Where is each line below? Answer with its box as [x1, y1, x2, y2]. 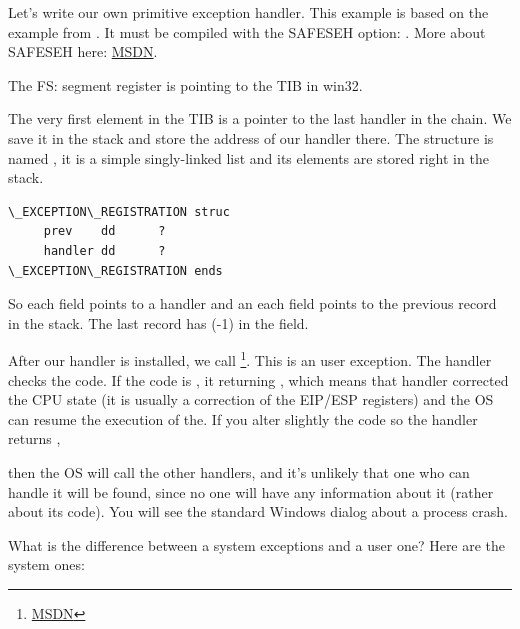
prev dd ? [43, 224, 166, 239]
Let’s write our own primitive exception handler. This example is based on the [8, 2, 489, 22]
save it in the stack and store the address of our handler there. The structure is [8, 127, 494, 148]
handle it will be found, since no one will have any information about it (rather [8, 481, 494, 502]
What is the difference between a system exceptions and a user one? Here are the [8, 534, 506, 555]
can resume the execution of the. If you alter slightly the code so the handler [8, 408, 478, 429]
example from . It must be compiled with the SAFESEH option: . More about [8, 21, 486, 42]
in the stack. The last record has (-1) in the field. [8, 312, 309, 333]
